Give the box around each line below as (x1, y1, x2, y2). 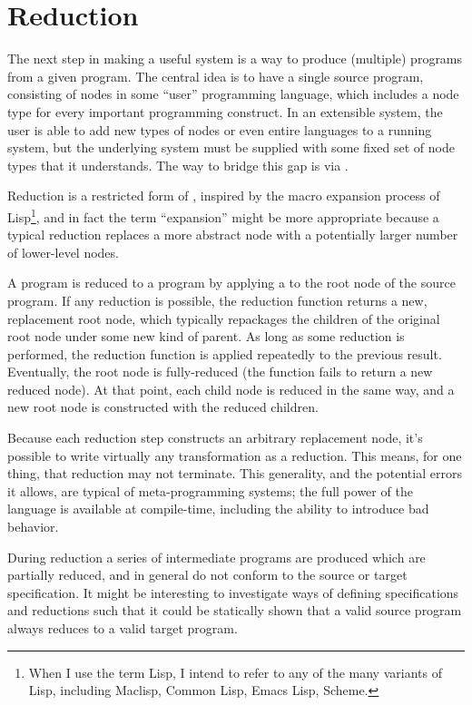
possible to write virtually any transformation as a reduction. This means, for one (7, 446, 462, 465)
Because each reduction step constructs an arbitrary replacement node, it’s (7, 428, 423, 447)
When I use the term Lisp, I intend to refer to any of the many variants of (28, 662, 442, 681)
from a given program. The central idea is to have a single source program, (7, 66, 424, 85)
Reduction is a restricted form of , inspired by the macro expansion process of (7, 186, 440, 205)
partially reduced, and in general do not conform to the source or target (7, 565, 408, 584)
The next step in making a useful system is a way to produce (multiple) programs (7, 49, 463, 68)
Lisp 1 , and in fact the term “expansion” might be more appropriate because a (7, 204, 439, 226)
